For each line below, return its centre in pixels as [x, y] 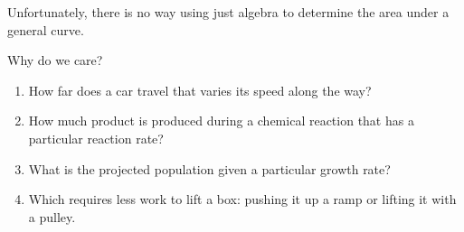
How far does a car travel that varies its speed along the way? [200, 90]
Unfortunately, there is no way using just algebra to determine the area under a [228, 12]
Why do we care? [55, 60]
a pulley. [52, 216]
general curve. [46, 29]
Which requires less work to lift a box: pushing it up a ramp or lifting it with [242, 199]
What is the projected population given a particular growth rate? [209, 168]
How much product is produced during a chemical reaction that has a [221, 121]
